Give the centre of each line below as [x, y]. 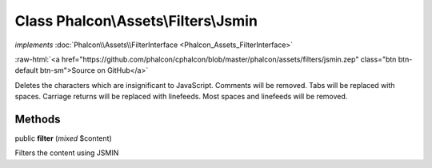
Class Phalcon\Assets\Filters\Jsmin [136, 21]
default [27, 70]
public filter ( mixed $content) [63, 138]
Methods [38, 119]
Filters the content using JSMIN [67, 153]
